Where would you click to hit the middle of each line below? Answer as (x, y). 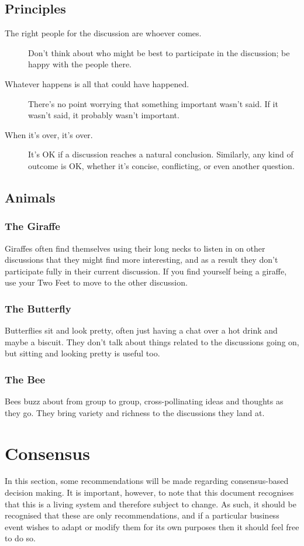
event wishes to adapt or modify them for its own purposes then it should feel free (152, 526)
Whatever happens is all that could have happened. (97, 83)
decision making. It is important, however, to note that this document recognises (149, 492)
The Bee (25, 379)
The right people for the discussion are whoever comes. (103, 33)
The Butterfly (38, 308)
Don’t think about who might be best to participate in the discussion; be (159, 52)
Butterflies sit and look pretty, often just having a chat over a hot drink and (141, 330)
